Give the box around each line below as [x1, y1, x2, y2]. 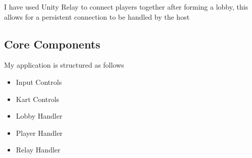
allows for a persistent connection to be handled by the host [4, 11, 190, 22]
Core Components [4, 36, 100, 51]
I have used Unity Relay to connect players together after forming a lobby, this [4, 2, 248, 12]
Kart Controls [16, 93, 60, 104]
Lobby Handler [16, 111, 63, 121]
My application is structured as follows [4, 60, 124, 70]
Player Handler [16, 127, 63, 138]
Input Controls [16, 76, 62, 87]
